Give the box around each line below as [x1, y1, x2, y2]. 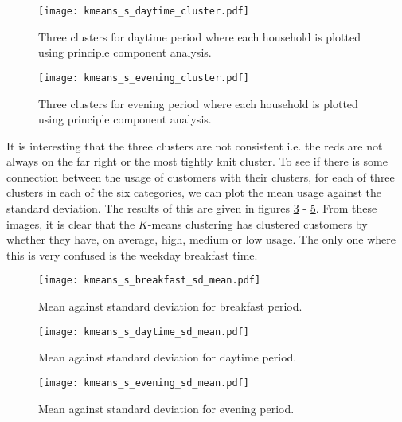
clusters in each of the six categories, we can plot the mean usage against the [6, 184, 382, 201]
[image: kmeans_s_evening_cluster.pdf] [38, 72, 249, 84]
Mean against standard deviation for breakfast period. [38, 298, 302, 315]
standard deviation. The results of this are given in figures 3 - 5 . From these [6, 200, 377, 217]
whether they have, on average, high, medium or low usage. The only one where [6, 231, 396, 248]
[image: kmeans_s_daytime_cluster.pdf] [38, 6, 249, 17]
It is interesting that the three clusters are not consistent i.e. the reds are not [6, 137, 383, 154]
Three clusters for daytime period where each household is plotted [38, 28, 361, 45]
